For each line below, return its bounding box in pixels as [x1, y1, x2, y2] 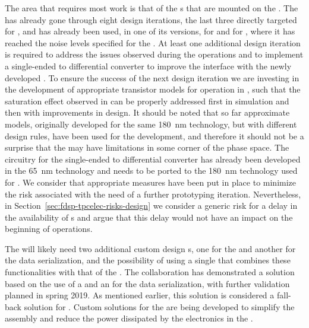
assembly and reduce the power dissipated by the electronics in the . [5, 312, 253, 324]
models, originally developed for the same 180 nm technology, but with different [5, 117, 297, 130]
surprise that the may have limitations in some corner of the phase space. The [5, 141, 289, 154]
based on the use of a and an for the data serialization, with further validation [5, 277, 290, 289]
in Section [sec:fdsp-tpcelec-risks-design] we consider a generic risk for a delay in [5, 199, 298, 212]
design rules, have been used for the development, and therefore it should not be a [5, 129, 304, 142]
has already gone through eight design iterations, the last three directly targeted [5, 13, 297, 26]
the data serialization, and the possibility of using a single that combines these [5, 254, 291, 266]
